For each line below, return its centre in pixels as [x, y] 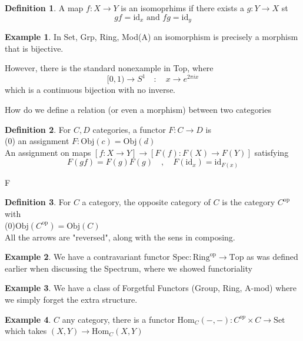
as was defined [272, 257]
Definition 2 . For [38, 129]
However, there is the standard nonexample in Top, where [109, 68]
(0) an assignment [37, 141]
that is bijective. [34, 48]
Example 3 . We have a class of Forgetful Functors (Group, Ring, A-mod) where [151, 288]
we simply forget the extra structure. [71, 299]
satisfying [272, 152]
